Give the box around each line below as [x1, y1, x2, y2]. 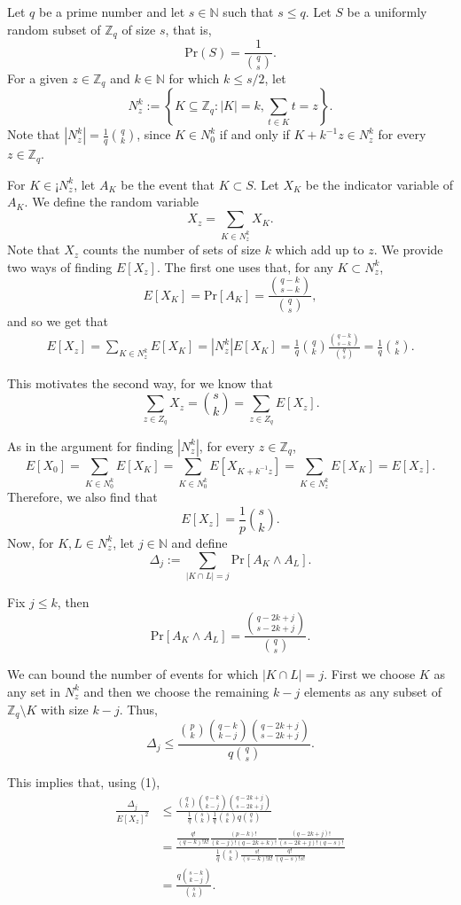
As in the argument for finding [7, 436, 174, 455]
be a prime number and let [38, 3, 185, 20]
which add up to [275, 240, 364, 259]
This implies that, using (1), [7, 772, 160, 791]
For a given [7, 68, 68, 87]
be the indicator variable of [305, 175, 453, 193]
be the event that [121, 175, 215, 193]
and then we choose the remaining [83, 682, 270, 700]
